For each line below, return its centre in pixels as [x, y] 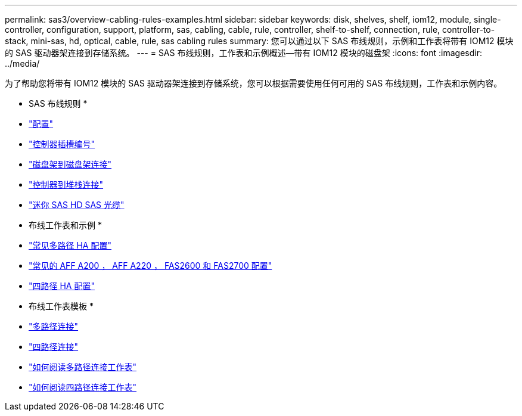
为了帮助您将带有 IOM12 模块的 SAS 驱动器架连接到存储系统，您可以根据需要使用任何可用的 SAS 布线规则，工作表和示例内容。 [254, 83]
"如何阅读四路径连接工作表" [83, 387]
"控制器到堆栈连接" [66, 184]
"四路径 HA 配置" [62, 286]
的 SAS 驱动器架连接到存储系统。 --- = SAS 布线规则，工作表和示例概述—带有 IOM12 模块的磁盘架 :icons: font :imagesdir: [243, 53]
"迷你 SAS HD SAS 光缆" [77, 205]
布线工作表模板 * [61, 306]
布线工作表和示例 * [65, 225]
